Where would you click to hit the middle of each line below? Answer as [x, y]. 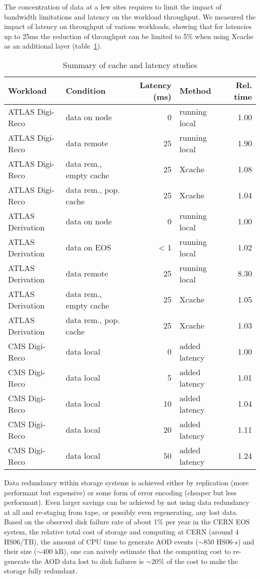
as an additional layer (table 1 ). [53, 46]
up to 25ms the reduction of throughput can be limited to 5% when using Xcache [129, 36]
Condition [86, 91]
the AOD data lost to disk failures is [88, 561]
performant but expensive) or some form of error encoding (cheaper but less [120, 492]
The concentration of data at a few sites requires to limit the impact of [113, 7]
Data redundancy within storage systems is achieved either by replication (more [126, 482]
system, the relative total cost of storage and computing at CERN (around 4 [121, 531]
